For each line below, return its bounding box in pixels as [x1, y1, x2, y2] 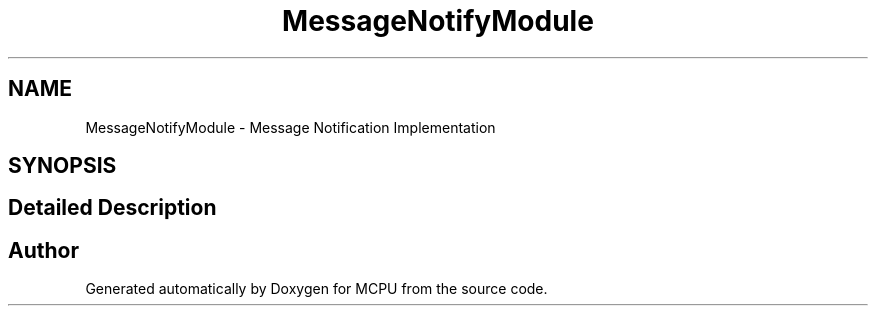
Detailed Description [8, 195, 217, 221]
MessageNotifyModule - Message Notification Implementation [85, 118, 496, 136]
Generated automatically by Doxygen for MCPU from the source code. [85, 280, 548, 298]
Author [8, 237, 79, 263]
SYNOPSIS [8, 153, 117, 179]
